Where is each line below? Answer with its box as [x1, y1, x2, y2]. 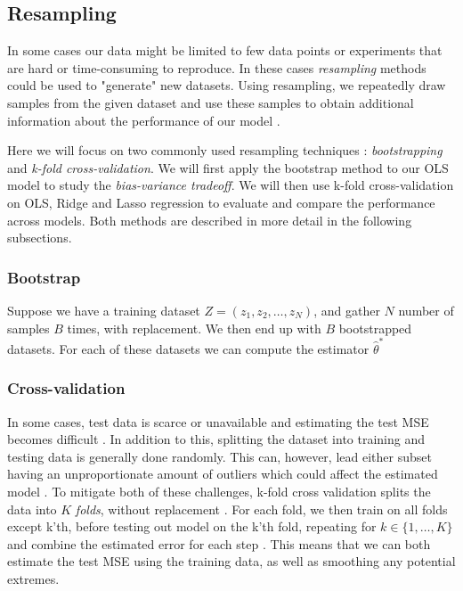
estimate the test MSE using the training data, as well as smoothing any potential [7, 552, 456, 570]
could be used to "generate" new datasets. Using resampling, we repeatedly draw [7, 76, 446, 94]
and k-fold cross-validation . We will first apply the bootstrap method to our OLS [7, 158, 449, 176]
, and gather [313, 300, 380, 319]
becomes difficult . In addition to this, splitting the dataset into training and [7, 430, 426, 448]
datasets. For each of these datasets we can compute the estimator [7, 339, 370, 357]
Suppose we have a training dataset [7, 300, 200, 319]
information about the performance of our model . [7, 111, 280, 129]
